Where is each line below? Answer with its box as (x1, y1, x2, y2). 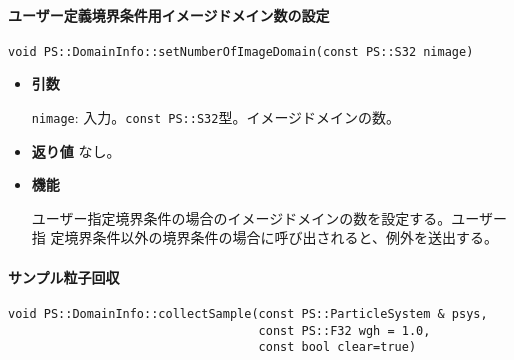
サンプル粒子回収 (8, 266, 120, 287)
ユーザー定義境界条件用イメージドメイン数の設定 (8, 4, 330, 25)
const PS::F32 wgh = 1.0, (258, 323, 431, 338)
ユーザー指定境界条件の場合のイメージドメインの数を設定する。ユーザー (31, 207, 507, 228)
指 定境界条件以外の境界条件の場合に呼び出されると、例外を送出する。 (31, 227, 498, 248)
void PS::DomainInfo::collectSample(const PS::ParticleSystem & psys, (8, 306, 488, 321)
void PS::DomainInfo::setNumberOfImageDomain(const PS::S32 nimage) (8, 44, 474, 59)
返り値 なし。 (31, 140, 121, 161)
